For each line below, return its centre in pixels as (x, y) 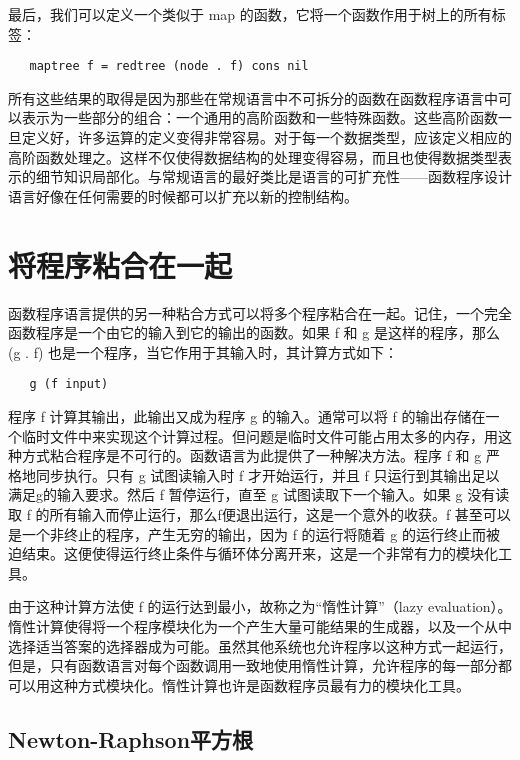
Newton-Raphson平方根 (131, 738)
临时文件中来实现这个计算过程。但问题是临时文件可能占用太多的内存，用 (259, 435)
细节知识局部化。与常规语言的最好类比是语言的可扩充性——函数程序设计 (273, 176)
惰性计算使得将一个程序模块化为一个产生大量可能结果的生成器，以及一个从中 (260, 625)
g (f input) (69, 384)
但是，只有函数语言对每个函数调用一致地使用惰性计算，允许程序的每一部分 (253, 665)
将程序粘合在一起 (120, 264)
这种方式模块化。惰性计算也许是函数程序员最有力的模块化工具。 (259, 684)
